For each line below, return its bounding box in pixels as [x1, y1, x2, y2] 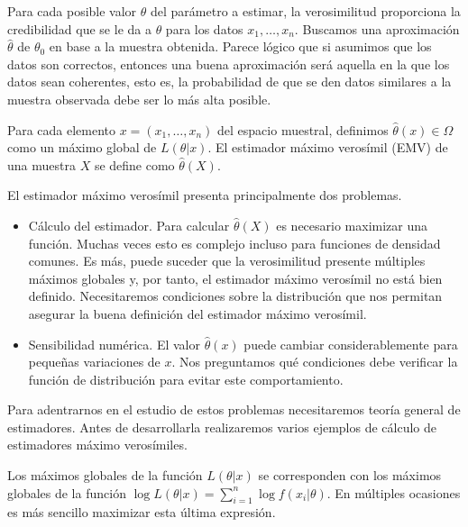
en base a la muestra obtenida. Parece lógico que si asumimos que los [49, 37, 432, 56]
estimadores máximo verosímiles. [7, 435, 188, 454]
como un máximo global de [7, 138, 157, 157]
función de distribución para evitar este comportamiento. [28, 369, 344, 388]
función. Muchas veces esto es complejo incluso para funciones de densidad [28, 233, 441, 252]
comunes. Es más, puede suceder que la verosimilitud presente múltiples [28, 251, 426, 270]
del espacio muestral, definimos [217, 120, 389, 139]
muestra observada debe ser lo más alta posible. [7, 89, 271, 108]
